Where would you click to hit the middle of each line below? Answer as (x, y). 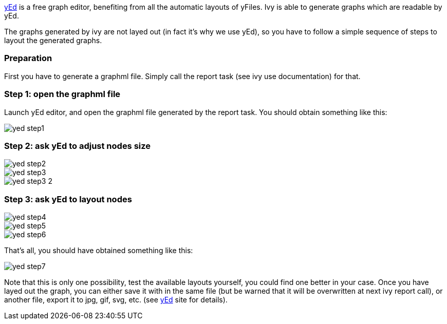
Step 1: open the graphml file (62, 94)
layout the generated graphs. (53, 40)
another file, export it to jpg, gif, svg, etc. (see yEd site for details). (116, 300)
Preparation (28, 58)
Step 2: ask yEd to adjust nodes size (78, 146)
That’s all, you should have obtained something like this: (99, 250)
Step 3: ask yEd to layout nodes (68, 199)
